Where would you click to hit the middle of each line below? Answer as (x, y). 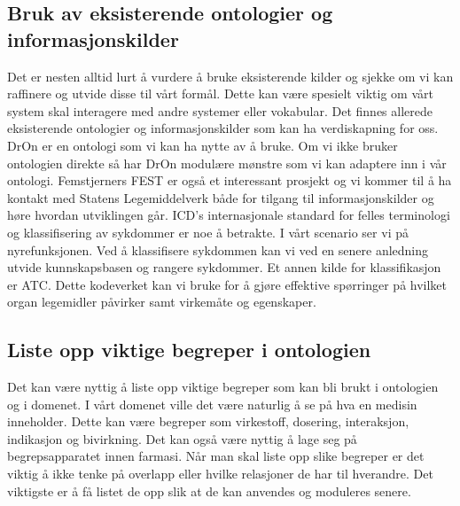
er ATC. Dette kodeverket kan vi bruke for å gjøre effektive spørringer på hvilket (227, 284)
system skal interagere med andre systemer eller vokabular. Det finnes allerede (220, 110)
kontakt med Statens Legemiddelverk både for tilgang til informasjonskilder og (221, 197)
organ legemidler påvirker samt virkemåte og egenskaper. (162, 302)
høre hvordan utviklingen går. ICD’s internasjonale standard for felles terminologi (229, 215)
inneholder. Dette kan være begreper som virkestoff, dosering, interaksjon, (208, 421)
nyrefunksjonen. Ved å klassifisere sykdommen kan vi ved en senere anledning (218, 249)
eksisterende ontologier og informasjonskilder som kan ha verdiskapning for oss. (223, 128)
